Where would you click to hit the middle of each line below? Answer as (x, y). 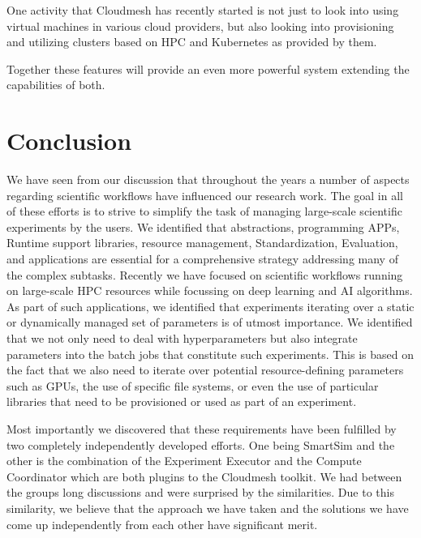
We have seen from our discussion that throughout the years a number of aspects (208, 179)
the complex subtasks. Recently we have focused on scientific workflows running (205, 274)
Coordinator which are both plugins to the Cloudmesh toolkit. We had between (204, 476)
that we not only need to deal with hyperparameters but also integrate (182, 338)
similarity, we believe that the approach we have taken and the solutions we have (208, 508)
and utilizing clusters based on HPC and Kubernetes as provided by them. (192, 42)
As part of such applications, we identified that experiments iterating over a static (210, 306)
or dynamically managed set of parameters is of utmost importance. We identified (210, 322)
